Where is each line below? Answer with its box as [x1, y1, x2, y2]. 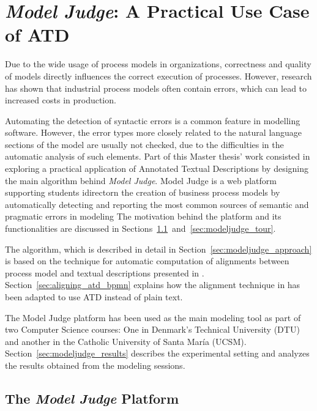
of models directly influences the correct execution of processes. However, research [5, 69, 312, 82]
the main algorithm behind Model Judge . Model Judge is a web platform [5, 174, 277, 187]
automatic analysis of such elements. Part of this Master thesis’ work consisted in [5, 150, 310, 163]
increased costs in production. [5, 94, 116, 106]
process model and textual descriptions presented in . [5, 266, 204, 279]
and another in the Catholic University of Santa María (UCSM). [5, 335, 247, 347]
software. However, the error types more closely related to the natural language [5, 126, 302, 139]
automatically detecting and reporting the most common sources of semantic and [5, 198, 309, 210]
